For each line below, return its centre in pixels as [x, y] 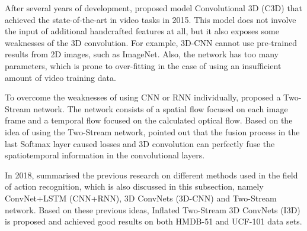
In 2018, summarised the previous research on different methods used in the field [151, 175]
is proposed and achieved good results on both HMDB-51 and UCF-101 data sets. [153, 221]
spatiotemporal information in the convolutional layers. [105, 155]
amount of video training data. [60, 77]
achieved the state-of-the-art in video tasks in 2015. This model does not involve [151, 19]
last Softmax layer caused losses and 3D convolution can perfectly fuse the [140, 143]
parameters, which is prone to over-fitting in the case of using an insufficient [143, 65]
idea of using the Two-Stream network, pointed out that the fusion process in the [152, 131]
